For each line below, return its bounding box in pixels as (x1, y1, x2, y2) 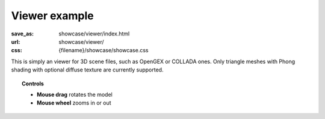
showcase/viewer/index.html (58, 30, 130, 37)
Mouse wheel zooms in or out (37, 99, 111, 106)
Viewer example (11, 9, 94, 22)
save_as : (11, 30, 34, 37)
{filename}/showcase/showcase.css (58, 47, 149, 54)
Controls (22, 80, 45, 87)
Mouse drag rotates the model (37, 91, 113, 98)
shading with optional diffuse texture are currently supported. (11, 66, 164, 73)
